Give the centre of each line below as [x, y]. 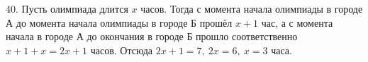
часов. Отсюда [122, 50]
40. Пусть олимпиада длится [67, 8]
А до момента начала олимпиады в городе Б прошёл [119, 22]
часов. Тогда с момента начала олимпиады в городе [252, 8]
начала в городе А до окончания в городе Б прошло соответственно [152, 36]
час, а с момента [297, 22]
